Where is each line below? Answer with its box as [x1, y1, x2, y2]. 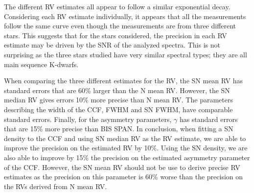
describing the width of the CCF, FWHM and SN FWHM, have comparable [4, 104, 233, 114]
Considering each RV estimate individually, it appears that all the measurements [4, 11, 246, 21]
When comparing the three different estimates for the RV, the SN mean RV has [4, 75, 243, 86]
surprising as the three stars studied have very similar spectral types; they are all [4, 49, 247, 59]
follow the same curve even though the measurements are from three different [4, 21, 236, 31]
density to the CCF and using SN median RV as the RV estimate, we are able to [4, 133, 246, 143]
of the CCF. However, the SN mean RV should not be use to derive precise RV [4, 162, 240, 172]
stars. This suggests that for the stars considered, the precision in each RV [4, 30, 227, 40]
